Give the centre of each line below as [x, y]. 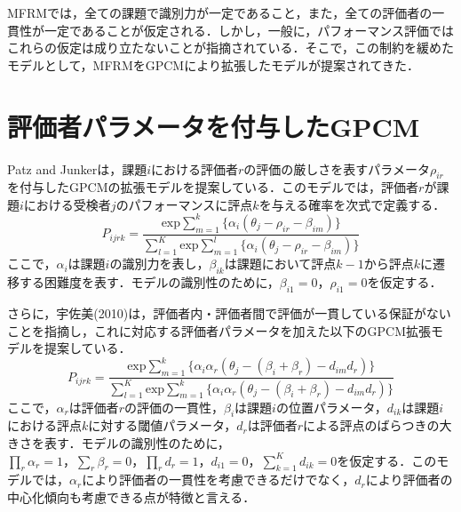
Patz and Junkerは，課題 [77, 168]
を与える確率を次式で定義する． [352, 204]
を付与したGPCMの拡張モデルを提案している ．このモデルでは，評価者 [213, 187]
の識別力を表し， [159, 264]
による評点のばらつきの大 [378, 425]
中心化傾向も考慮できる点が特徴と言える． [131, 496]
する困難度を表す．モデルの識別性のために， [149, 282]
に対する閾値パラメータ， [163, 425]
